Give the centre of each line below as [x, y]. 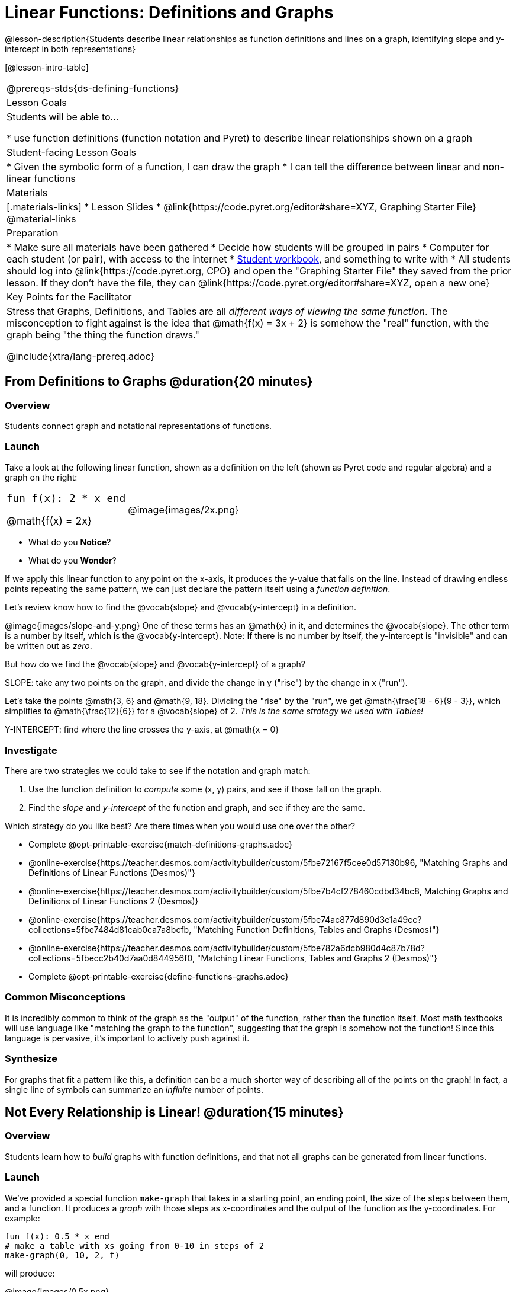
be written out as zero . [49, 646]
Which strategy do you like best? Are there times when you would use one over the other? [180, 826]
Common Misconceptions [65, 997]
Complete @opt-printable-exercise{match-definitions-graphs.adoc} [161, 845]
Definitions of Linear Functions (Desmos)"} [112, 873]
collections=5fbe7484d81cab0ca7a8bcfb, [110, 930]
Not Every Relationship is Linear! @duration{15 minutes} [175, 1112]
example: [22, 1218]
